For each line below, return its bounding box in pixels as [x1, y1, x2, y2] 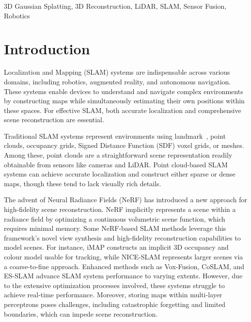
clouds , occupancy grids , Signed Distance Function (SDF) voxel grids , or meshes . [4, 140, 244, 150]
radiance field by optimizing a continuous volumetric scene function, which [4, 213, 225, 224]
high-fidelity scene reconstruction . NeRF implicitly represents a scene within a [4, 204, 236, 214]
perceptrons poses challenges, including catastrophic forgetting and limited [4, 299, 226, 309]
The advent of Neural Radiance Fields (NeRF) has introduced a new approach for [4, 194, 247, 205]
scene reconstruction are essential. [4, 114, 104, 125]
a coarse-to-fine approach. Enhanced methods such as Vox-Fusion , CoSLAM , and [4, 261, 245, 271]
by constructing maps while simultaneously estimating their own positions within [4, 96, 245, 106]
